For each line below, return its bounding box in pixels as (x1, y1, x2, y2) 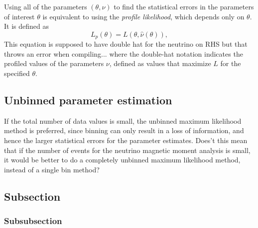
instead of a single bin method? (4, 164, 100, 174)
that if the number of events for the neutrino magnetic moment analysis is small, (4, 145, 251, 155)
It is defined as (4, 21, 49, 31)
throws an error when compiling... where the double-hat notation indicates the (4, 48, 243, 59)
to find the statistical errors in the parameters (114, 1, 254, 11)
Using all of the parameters (4, 1, 87, 11)
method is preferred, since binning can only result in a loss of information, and (4, 125, 244, 136)
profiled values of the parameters (4, 58, 104, 69)
